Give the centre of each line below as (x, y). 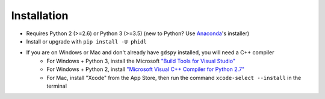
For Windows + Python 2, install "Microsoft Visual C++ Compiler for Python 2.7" (146, 69)
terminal (57, 86)
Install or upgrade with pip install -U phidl (86, 41)
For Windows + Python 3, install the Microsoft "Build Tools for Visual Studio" (141, 61)
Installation (40, 16)
